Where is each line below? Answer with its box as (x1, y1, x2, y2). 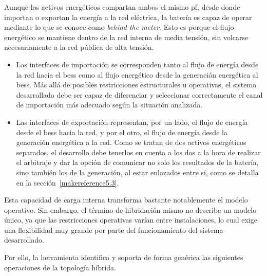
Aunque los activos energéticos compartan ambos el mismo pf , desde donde (4, 2, 240, 12)
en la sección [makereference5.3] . (16, 177, 119, 188)
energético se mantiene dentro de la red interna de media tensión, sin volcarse (4, 31, 249, 42)
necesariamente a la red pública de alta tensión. (4, 42, 154, 52)
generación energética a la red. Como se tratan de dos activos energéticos (16, 137, 246, 148)
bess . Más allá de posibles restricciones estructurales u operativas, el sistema (16, 79, 257, 90)
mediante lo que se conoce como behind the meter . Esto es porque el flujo (4, 22, 234, 32)
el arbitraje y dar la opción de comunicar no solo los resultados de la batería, (16, 157, 259, 168)
